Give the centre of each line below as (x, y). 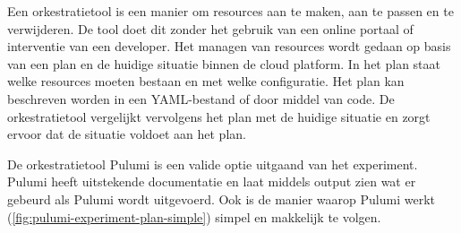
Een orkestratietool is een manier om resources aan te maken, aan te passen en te (230, 11)
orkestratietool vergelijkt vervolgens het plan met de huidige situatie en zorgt (219, 116)
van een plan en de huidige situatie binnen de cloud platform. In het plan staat (224, 63)
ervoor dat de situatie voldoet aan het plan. (127, 134)
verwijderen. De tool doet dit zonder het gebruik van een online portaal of (210, 28)
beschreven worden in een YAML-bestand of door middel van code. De (201, 98)
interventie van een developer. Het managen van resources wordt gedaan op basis (229, 46)
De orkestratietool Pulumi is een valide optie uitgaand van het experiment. (213, 164)
